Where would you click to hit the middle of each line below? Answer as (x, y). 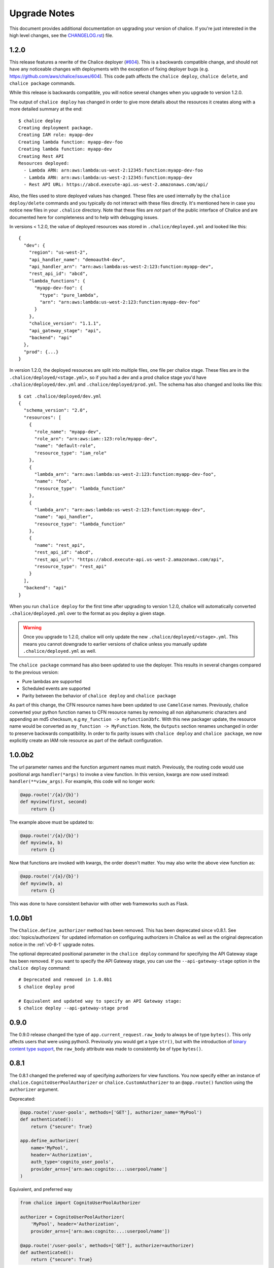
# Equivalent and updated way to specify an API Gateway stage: (100, 1001)
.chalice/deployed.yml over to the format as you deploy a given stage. (88, 613)
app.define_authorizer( (50, 1141)
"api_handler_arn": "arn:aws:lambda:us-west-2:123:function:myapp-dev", (121, 267)
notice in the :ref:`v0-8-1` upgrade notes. (52, 944)
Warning (32, 627)
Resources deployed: (44, 163)
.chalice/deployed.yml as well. (60, 651)
